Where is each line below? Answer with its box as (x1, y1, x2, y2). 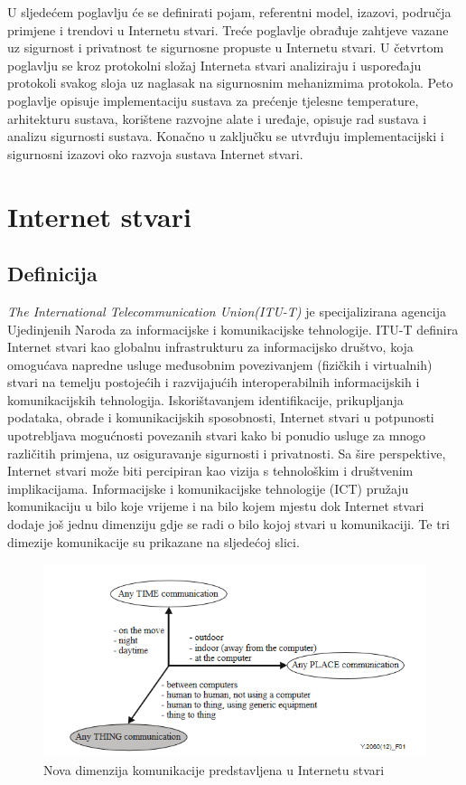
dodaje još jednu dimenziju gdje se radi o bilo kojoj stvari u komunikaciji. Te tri (7, 515, 451, 534)
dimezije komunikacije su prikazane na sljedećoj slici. (7, 532, 300, 551)
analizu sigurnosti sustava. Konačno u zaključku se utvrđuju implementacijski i (7, 127, 444, 146)
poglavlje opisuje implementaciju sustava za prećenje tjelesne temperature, (7, 90, 419, 109)
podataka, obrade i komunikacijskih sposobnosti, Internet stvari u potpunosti (7, 408, 434, 427)
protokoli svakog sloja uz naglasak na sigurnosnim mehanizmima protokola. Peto (7, 73, 453, 92)
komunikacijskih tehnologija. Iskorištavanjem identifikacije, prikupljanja (7, 390, 404, 409)
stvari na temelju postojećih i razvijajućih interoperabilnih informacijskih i (7, 373, 420, 392)
